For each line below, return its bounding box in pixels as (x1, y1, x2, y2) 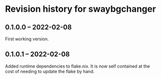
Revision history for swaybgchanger (5, 3, 156, 15)
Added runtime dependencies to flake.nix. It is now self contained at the (5, 63, 150, 69)
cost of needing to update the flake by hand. (5, 68, 94, 74)
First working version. (5, 36, 49, 42)
